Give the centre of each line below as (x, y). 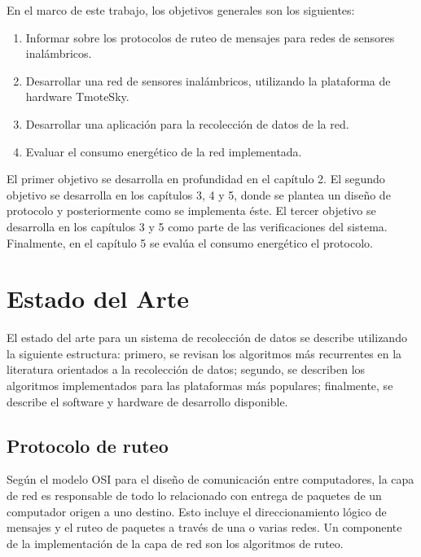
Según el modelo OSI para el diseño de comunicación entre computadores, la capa (210, 479)
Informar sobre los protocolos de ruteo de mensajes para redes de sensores (210, 37)
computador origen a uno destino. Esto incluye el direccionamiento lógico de (197, 511)
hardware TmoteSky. (77, 96)
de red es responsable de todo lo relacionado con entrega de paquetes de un (194, 496)
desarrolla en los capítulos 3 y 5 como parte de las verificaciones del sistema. (197, 226)
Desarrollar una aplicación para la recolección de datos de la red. (187, 123)
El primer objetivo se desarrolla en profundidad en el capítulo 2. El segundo (196, 179)
